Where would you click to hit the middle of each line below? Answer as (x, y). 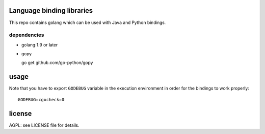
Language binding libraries (51, 11)
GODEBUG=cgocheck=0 (41, 100)
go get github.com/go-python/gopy (57, 63)
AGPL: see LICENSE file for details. (44, 125)
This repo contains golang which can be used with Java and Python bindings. (88, 22)
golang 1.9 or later (40, 45)
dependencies (26, 35)
